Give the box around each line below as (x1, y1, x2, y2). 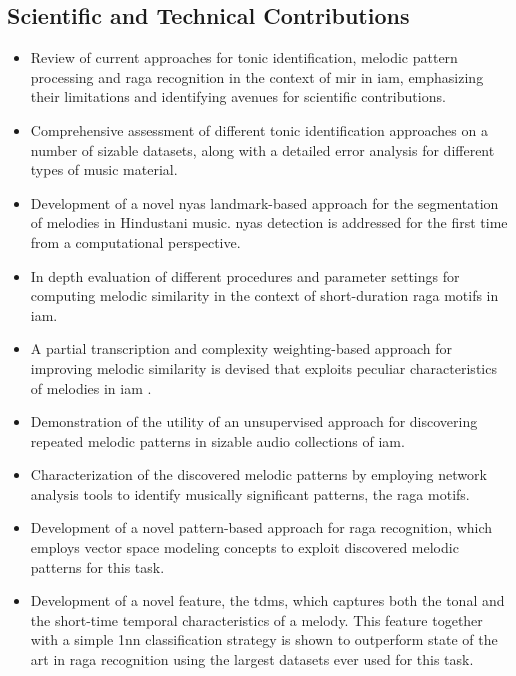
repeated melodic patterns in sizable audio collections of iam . (30, 430, 405, 451)
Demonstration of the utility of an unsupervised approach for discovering (30, 411, 478, 432)
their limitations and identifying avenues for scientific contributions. (30, 86, 446, 107)
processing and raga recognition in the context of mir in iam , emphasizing (30, 66, 484, 87)
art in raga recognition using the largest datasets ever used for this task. (30, 649, 474, 670)
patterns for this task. (30, 556, 165, 577)
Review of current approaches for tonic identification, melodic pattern (30, 47, 458, 68)
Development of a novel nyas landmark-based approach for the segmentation (30, 192, 499, 213)
